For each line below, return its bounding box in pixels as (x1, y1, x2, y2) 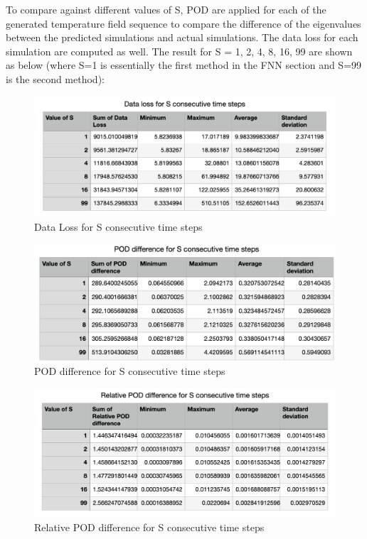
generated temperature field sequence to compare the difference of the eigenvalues (6, 16, 361, 31)
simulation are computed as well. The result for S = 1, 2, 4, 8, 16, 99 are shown (6, 43, 353, 58)
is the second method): (6, 71, 105, 86)
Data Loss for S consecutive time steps (34, 219, 203, 234)
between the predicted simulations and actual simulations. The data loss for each (6, 30, 358, 45)
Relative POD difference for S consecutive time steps (34, 520, 265, 535)
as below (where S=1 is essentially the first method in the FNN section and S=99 (6, 58, 362, 72)
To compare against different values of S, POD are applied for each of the (6, 2, 326, 16)
